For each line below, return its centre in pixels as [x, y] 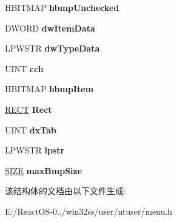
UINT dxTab [31, 129]
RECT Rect [28, 109]
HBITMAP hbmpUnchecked [62, 7]
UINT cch [24, 68]
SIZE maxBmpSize [44, 170]
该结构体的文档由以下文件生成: [65, 191]
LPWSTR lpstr [35, 150]
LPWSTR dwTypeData [52, 48]
